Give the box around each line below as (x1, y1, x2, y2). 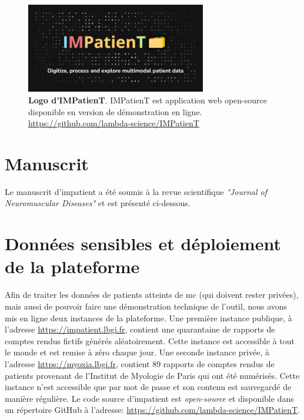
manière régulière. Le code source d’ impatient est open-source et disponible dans (5, 392, 294, 404)
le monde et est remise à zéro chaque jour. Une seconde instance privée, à (5, 346, 269, 358)
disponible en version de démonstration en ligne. (28, 105, 202, 117)
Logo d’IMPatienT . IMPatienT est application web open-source (28, 93, 267, 106)
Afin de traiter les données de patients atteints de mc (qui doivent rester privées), (5, 288, 299, 301)
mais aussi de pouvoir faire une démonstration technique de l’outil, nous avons (5, 300, 288, 312)
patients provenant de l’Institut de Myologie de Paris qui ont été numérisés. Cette (5, 369, 300, 381)
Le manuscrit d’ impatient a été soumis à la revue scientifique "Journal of (5, 185, 268, 197)
